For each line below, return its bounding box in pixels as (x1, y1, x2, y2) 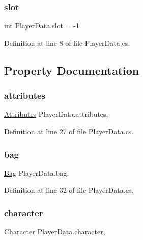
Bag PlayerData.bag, (4, 167, 69, 178)
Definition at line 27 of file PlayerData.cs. (4, 126, 134, 136)
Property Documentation (4, 62, 139, 78)
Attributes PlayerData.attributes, (4, 109, 108, 119)
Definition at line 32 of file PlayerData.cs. (4, 185, 134, 195)
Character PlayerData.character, (4, 226, 105, 237)
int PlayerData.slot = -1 (4, 20, 79, 31)
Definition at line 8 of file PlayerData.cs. (4, 37, 130, 48)
